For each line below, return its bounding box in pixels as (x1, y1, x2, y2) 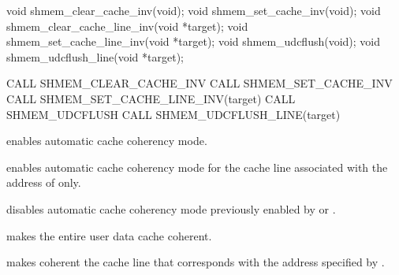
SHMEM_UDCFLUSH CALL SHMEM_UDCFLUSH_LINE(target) (6, 106, 341, 122)
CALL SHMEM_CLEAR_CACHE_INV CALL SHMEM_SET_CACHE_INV (6, 75, 393, 91)
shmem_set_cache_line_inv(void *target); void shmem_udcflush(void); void (6, 33, 381, 50)
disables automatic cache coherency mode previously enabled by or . (6, 200, 336, 217)
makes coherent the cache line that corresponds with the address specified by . (6, 254, 385, 270)
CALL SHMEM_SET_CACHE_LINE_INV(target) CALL (6, 90, 296, 106)
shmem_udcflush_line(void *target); (6, 48, 184, 65)
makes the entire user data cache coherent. (6, 227, 212, 243)
